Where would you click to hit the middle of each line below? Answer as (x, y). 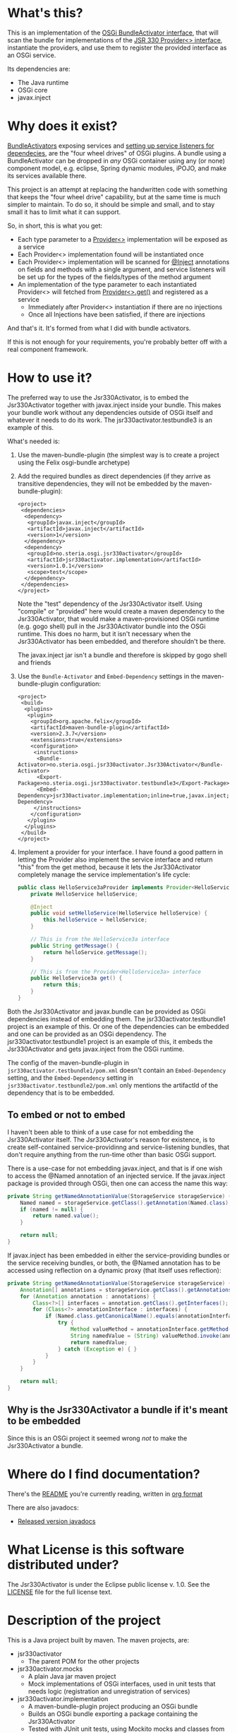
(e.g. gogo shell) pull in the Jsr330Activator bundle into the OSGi (111, 626)
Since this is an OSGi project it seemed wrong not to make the (97, 1438)
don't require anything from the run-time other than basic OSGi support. (112, 1154)
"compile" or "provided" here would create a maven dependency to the (121, 611)
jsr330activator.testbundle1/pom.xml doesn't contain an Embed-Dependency (117, 1070)
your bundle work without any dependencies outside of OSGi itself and (110, 412)
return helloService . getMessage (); (96, 952)
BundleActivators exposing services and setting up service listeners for (111, 146)
